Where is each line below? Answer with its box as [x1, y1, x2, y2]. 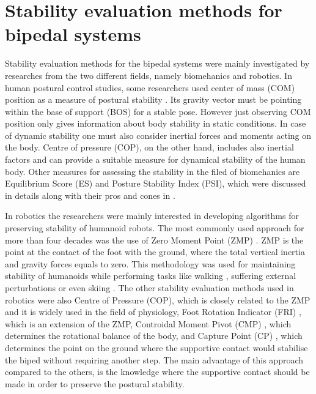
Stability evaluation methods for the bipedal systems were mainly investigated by [5, 57, 310, 70]
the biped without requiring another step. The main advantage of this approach [5, 353, 304, 366]
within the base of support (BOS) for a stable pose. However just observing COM [5, 105, 311, 117]
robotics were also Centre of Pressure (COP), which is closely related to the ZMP [5, 293, 310, 306]
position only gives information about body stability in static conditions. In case [5, 117, 306, 130]
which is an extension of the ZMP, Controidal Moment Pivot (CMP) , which [5, 317, 292, 330]
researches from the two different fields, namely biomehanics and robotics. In [5, 69, 292, 81]
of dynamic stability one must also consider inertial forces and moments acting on [5, 128, 312, 141]
